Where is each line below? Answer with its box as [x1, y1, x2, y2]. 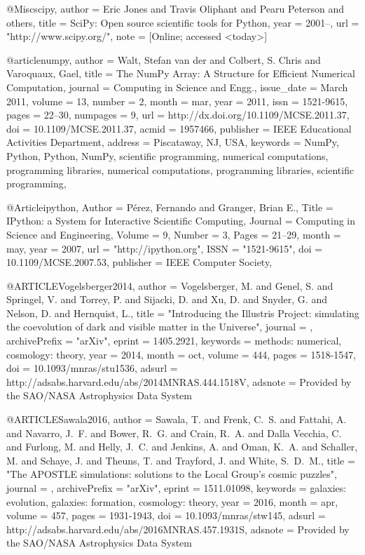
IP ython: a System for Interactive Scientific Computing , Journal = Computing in [6, 213, 356, 228]
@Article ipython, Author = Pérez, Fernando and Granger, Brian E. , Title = [6, 199, 333, 214]
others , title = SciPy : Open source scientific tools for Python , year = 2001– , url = [6, 15, 359, 29]
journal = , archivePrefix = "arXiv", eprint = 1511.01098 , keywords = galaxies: [6, 481, 347, 495]
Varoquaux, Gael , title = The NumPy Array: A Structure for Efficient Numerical [6, 66, 355, 81]
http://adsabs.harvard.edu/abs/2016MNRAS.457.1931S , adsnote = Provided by [6, 521, 350, 536]
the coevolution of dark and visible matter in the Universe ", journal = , [6, 319, 313, 334]
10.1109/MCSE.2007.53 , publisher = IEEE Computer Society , [6, 255, 273, 269]
